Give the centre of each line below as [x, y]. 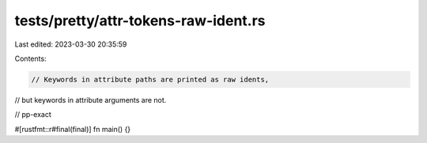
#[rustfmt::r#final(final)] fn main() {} [73, 129]
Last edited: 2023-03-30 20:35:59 [71, 44]
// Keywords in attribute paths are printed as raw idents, [150, 79]
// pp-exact [33, 115]
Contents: [30, 58]
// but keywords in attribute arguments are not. [91, 100]
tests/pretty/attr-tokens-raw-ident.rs [140, 21]
